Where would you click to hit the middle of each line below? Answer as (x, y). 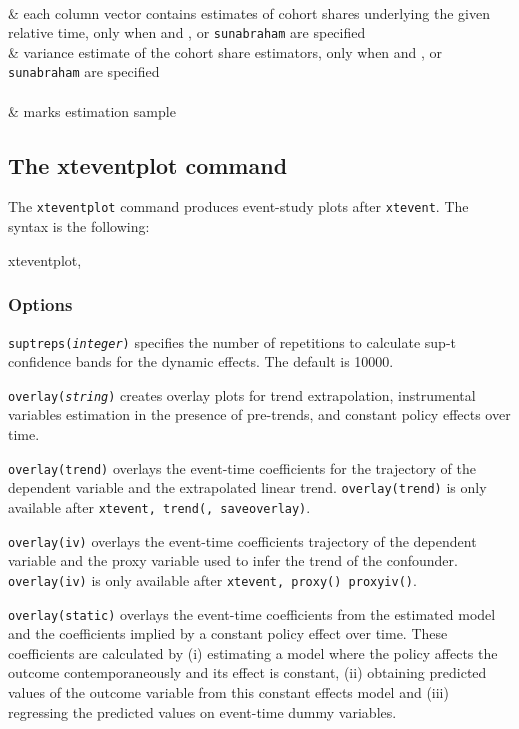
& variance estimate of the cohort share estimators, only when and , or (225, 51)
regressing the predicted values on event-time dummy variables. (202, 711)
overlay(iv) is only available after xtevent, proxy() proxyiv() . (212, 579)
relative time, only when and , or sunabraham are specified (187, 32)
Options (40, 304)
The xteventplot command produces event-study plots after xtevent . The (238, 206)
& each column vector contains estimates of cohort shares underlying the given (249, 12)
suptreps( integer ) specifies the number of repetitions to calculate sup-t (232, 341)
